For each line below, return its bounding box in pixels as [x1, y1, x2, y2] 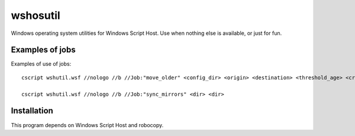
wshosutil [11, 9, 60, 22]
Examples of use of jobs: [11, 60, 72, 67]
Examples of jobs [11, 45, 76, 55]
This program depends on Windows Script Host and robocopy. [11, 121, 164, 128]
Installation [11, 106, 53, 116]
